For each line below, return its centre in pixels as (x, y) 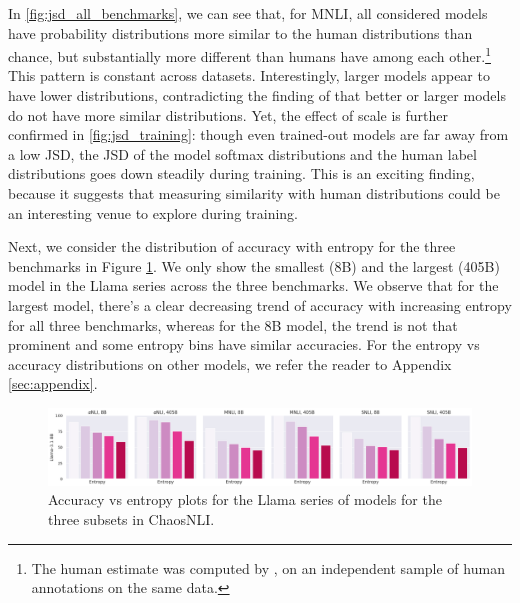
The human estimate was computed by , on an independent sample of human (268, 567)
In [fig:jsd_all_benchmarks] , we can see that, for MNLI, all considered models (248, 13)
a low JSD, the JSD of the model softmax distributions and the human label (242, 153)
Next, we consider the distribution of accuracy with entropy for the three (232, 246)
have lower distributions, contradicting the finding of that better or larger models (257, 95)
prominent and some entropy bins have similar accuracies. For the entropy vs (244, 344)
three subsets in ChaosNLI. (131, 518)
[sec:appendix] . (53, 383)
